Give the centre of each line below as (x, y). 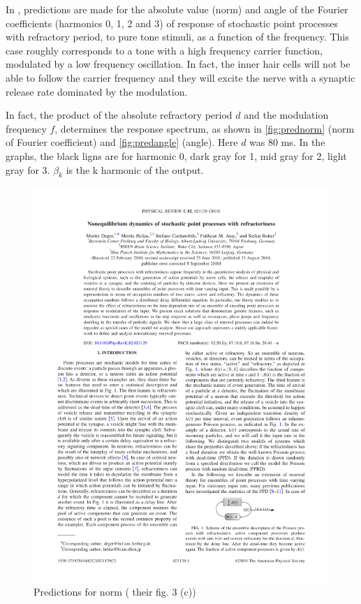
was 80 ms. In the (287, 142)
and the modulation (286, 115)
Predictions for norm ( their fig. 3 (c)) (115, 592)
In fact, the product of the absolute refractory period (119, 115)
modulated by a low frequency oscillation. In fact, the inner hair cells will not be (178, 64)
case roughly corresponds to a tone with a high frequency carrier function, (164, 50)
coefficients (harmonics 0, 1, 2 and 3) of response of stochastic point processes (172, 23)
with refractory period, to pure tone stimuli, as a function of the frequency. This (177, 37)
